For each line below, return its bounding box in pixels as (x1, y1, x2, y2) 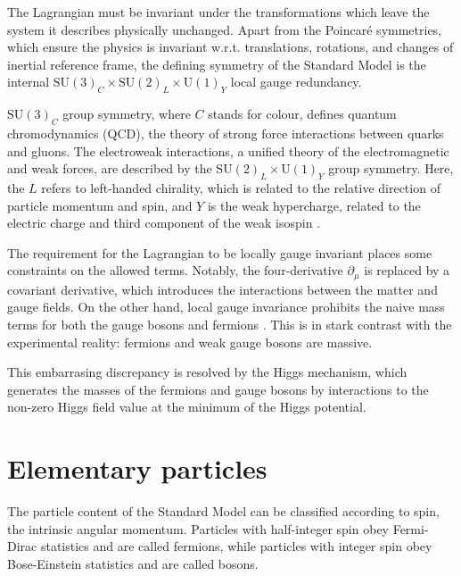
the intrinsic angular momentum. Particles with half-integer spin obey (7, 519, 389, 538)
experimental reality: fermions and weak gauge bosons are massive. (7, 332, 373, 351)
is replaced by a (364, 261, 450, 280)
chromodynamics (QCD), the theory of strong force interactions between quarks (7, 123, 444, 142)
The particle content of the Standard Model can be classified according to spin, (7, 502, 440, 521)
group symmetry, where (62, 104, 191, 123)
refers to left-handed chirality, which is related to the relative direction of (41, 178, 440, 196)
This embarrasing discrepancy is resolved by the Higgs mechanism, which (7, 363, 407, 381)
